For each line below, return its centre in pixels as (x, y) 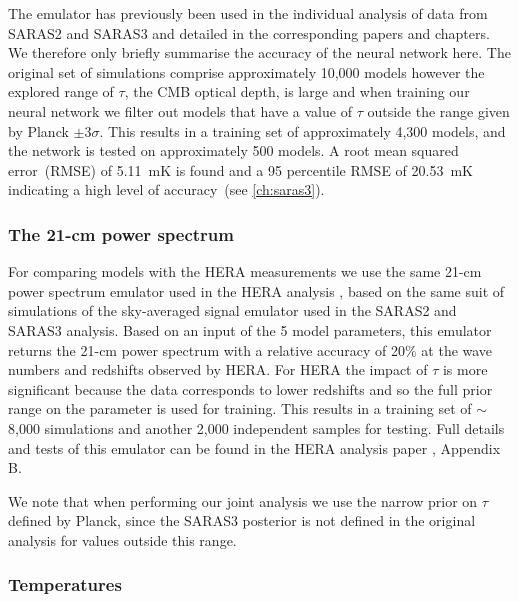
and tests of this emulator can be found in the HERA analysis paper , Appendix (254, 447)
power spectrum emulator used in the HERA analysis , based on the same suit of (256, 290)
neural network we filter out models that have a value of (180, 110)
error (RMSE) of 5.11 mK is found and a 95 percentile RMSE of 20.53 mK (240, 169)
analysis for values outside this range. (122, 539)
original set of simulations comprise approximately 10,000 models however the (246, 71)
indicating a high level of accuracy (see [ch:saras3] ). (166, 189)
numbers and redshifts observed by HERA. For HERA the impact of (218, 369)
